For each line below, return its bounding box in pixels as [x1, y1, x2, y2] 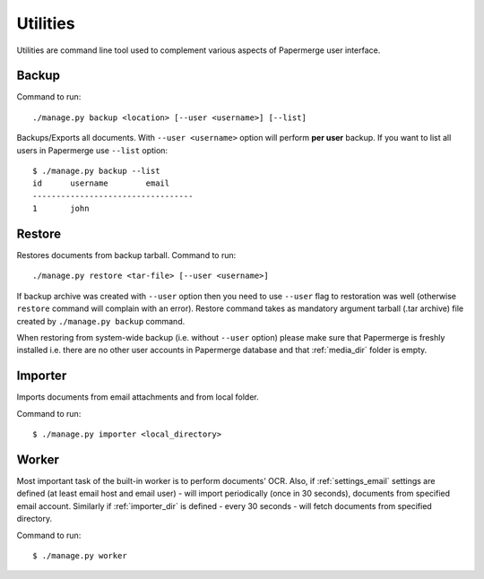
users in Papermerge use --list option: [16, 144, 169, 156]
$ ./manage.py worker [32, 550, 127, 560]
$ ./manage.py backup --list [32, 166, 160, 177]
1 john [32, 203, 90, 214]
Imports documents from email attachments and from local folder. [16, 392, 259, 402]
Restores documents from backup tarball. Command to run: [16, 250, 237, 261]
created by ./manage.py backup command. [16, 315, 186, 326]
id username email [32, 178, 170, 188]
